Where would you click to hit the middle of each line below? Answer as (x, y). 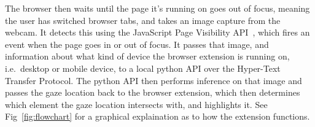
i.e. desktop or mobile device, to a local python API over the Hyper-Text (143, 68)
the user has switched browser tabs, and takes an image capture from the (143, 20)
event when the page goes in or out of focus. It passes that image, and (137, 44)
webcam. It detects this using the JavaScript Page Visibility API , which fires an (157, 32)
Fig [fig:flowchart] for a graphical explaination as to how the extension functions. (157, 116)
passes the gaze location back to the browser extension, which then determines (153, 92)
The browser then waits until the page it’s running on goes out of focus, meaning (157, 8)
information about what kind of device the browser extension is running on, (147, 56)
